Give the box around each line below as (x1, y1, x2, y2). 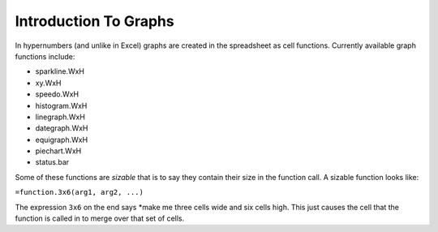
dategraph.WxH (35, 123, 88, 133)
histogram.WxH (35, 101, 88, 110)
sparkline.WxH (35, 67, 85, 76)
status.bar (35, 157, 70, 167)
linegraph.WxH (35, 112, 85, 122)
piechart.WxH (35, 146, 82, 156)
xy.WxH (35, 78, 62, 88)
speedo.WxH (35, 89, 79, 99)
